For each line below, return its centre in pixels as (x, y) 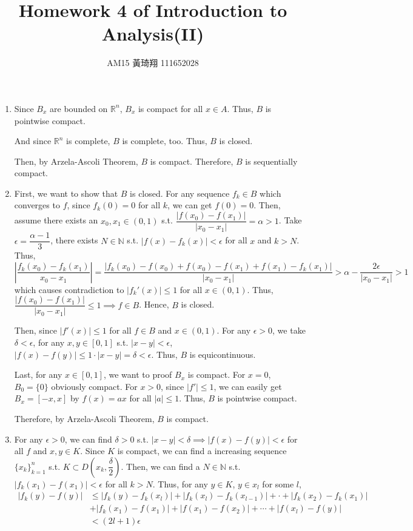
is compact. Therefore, (192, 161)
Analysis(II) (153, 34)
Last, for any (38, 374)
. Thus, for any (180, 483)
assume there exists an (56, 220)
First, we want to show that (66, 193)
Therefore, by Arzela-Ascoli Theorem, (84, 418)
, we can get (190, 205)
